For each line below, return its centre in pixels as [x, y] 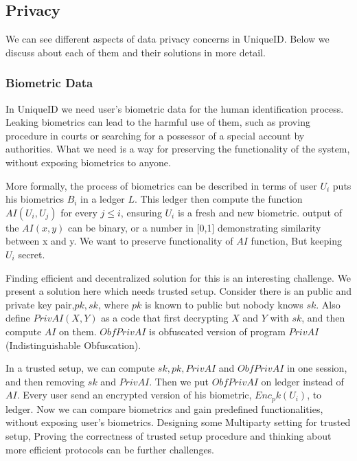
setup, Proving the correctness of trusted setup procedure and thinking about [169, 435]
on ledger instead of [302, 381]
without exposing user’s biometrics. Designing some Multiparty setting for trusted [178, 422]
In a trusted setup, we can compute [80, 368]
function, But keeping [296, 241]
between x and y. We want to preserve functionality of [119, 241]
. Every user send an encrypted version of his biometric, [134, 395]
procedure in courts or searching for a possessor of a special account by [155, 135]
